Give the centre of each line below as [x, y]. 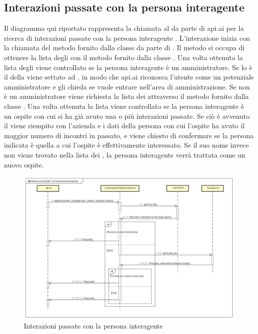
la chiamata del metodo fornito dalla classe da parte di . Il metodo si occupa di [124, 47]
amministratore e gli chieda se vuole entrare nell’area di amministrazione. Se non [127, 86]
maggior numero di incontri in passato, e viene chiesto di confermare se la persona [129, 135]
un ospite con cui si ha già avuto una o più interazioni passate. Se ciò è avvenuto [127, 116]
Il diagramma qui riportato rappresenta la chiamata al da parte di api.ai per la [124, 28]
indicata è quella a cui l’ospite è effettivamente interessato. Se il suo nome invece [127, 145]
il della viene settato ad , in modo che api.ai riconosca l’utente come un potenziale [129, 77]
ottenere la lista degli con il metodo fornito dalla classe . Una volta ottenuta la [124, 57]
